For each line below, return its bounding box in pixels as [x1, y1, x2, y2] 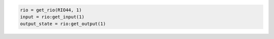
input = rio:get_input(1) [20, 14, 85, 19]
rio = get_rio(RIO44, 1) [20, 7, 82, 12]
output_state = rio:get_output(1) [20, 21, 106, 27]
